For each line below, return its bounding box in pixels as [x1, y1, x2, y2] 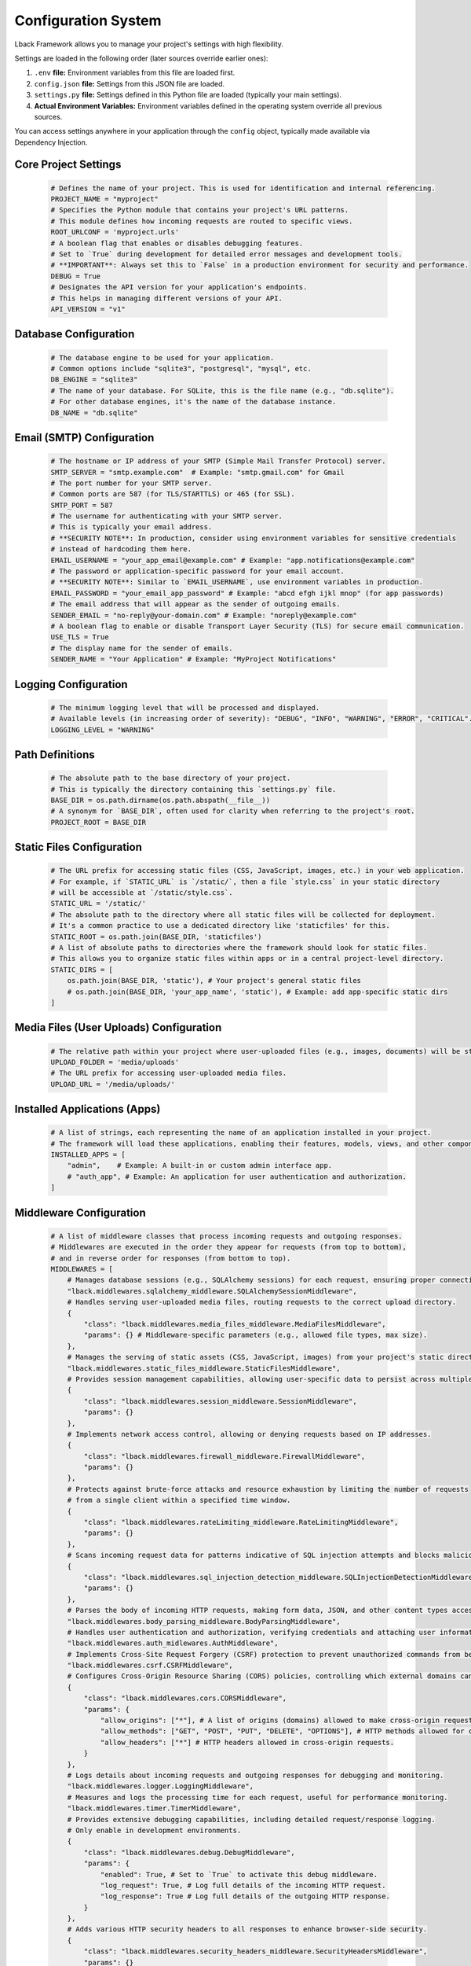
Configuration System [14, 12, 162, 29]
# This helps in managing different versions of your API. [50, 293, 283, 303]
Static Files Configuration [14, 841, 143, 854]
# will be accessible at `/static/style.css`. [50, 889, 233, 897]
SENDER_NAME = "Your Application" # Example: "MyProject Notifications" [50, 655, 337, 664]
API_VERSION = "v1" [50, 304, 126, 314]
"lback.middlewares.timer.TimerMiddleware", [67, 1804, 242, 1813]
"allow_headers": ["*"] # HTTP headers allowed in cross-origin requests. [100, 1738, 395, 1747]
